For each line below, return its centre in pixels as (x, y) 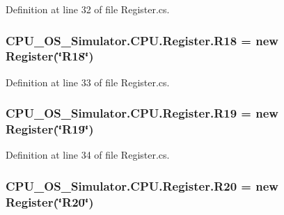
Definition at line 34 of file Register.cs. (88, 155)
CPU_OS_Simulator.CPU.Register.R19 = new (142, 113)
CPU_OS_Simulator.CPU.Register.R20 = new (142, 185)
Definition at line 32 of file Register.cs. (88, 9)
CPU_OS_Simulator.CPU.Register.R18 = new (142, 40)
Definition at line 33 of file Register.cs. (88, 82)
